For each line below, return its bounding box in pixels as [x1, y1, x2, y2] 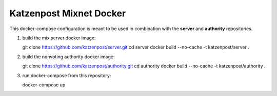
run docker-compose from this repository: [22, 72, 111, 79]
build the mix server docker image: [22, 35, 96, 41]
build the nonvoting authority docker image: [22, 54, 115, 60]
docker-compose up [22, 82, 66, 88]
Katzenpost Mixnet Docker [9, 8, 126, 19]
